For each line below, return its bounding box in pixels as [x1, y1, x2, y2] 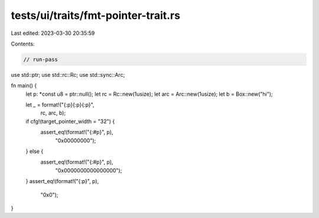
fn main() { [11, 82, 37, 89]
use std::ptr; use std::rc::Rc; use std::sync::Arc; [11, 71, 125, 78]
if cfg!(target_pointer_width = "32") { [25, 118, 115, 125]
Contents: [11, 40, 35, 47]
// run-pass [23, 56, 58, 63]
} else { [25, 148, 44, 155]
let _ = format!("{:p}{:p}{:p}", [25, 101, 95, 109]
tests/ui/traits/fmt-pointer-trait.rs [11, 9, 180, 22]
